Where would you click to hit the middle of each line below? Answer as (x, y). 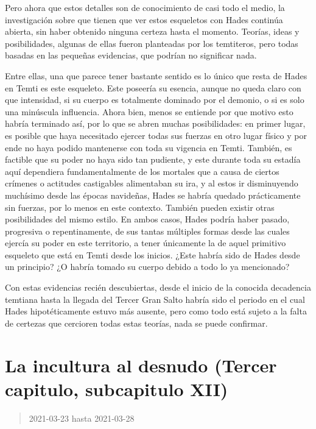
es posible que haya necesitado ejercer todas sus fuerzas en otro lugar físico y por (156, 135)
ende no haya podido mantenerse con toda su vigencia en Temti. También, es (149, 147)
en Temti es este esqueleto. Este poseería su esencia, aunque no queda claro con (153, 87)
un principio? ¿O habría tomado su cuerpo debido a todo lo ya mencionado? (147, 267)
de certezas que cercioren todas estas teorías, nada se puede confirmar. (136, 323)
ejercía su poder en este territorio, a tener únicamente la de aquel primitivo (146, 243)
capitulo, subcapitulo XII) (117, 388)
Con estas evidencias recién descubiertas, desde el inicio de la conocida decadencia (158, 287)
